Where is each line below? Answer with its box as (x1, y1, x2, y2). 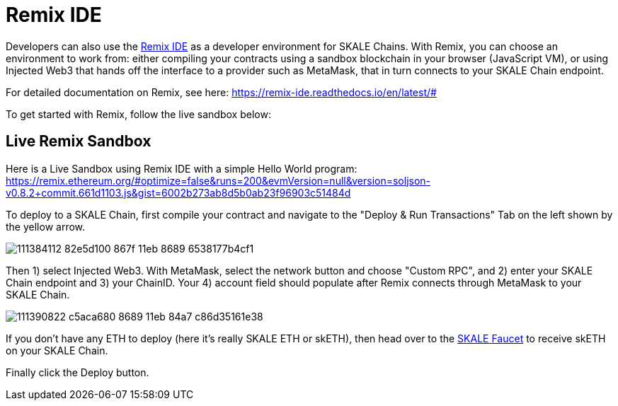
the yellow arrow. (6, 220, 86, 233)
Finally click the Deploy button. (6, 366, 149, 378)
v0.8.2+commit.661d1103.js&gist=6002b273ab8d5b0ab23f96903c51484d (6, 186, 351, 199)
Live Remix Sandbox (6, 132, 151, 151)
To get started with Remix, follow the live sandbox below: (6, 108, 271, 120)
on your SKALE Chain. (6, 344, 108, 356)
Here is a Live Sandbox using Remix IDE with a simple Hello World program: (6, 162, 357, 175)
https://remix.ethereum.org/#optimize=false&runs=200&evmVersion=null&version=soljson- (6, 174, 431, 187)
